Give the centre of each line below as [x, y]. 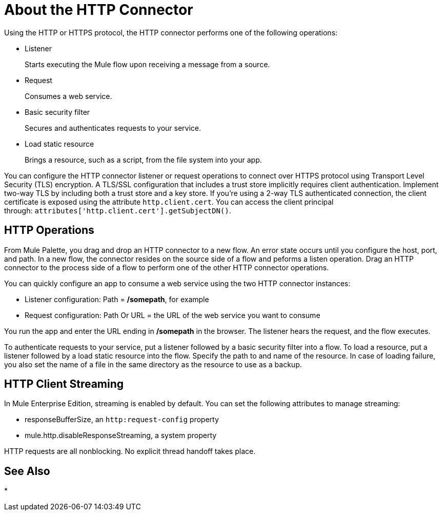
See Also [27, 471]
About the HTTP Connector [99, 10]
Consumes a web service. [68, 96]
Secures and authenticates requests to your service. [113, 128]
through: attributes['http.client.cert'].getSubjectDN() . [118, 210]
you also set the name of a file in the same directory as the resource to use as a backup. [153, 364]
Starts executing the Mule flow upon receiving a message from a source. [147, 64]
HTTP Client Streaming [64, 384]
